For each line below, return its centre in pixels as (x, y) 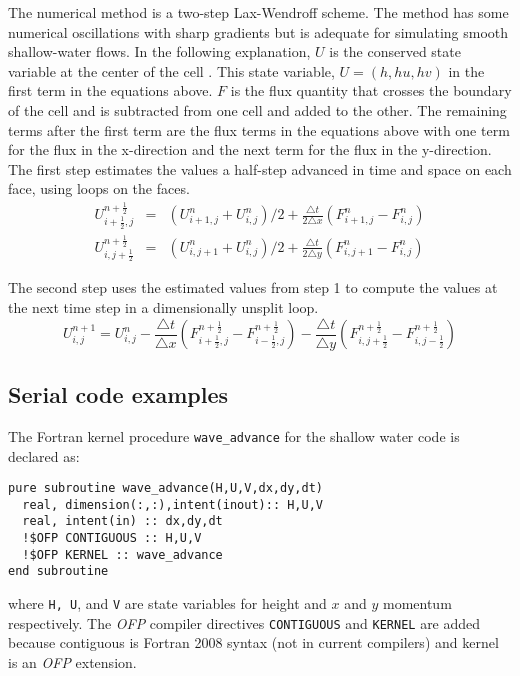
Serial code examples (118, 394)
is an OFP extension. (72, 661)
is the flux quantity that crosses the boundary (371, 90)
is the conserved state (395, 51)
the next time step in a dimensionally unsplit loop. (163, 307)
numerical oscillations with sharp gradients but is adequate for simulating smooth (258, 31)
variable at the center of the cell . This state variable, (171, 70)
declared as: (44, 455)
